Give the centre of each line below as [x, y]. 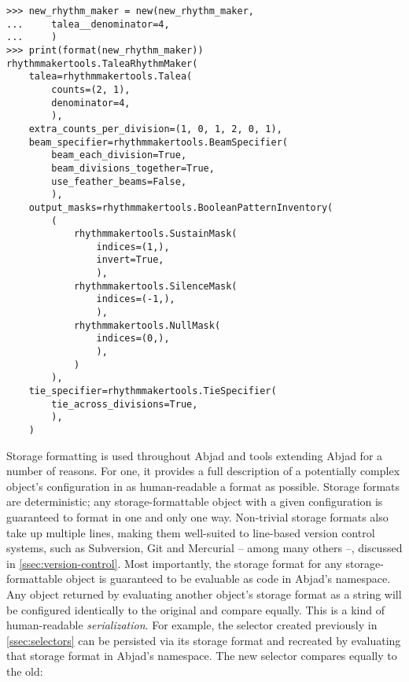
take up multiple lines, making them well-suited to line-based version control [191, 532]
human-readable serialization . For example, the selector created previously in [192, 625]
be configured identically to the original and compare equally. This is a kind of [195, 609]
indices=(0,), [133, 339]
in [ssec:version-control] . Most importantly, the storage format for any [174, 563]
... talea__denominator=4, [88, 24]
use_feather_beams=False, [119, 181]
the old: [25, 671]
